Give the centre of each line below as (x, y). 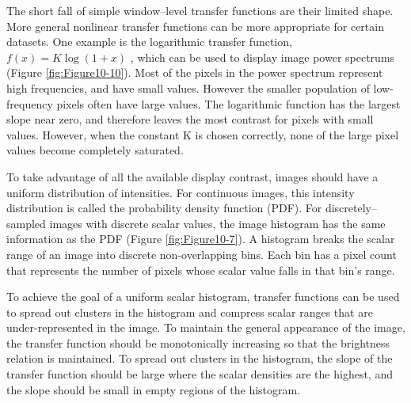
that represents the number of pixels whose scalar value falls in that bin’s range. (201, 270)
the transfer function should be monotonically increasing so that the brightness (198, 342)
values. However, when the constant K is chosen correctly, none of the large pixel (203, 134)
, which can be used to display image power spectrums (263, 57)
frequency (30, 103)
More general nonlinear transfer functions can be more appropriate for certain (195, 26)
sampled (26, 223)
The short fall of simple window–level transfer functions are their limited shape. (200, 10)
